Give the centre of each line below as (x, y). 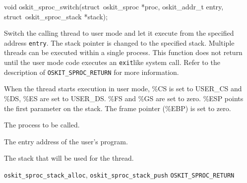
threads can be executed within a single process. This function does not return (123, 52)
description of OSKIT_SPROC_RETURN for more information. (92, 72)
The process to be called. (42, 125)
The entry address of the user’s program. (66, 141)
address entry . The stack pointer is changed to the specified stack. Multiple (119, 42)
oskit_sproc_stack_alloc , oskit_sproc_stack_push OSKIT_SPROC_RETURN (119, 174)
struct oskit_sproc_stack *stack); (56, 16)
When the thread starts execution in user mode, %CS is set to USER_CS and (123, 89)
